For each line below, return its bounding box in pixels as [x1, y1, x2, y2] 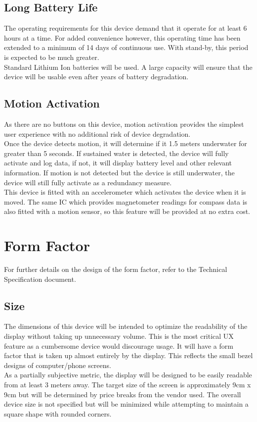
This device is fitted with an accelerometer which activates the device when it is [4, 187, 246, 197]
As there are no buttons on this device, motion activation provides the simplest [4, 118, 244, 129]
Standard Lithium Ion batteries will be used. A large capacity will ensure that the [4, 61, 253, 72]
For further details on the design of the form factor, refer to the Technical [4, 264, 227, 274]
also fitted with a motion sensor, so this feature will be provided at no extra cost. [4, 206, 250, 216]
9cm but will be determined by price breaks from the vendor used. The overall [4, 389, 241, 399]
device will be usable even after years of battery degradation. [4, 71, 189, 82]
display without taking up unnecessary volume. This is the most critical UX [4, 331, 234, 341]
